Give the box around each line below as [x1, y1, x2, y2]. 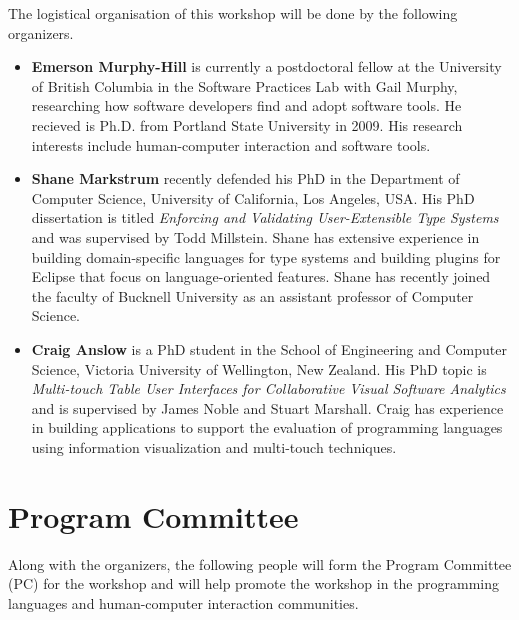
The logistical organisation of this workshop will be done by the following [8, 3, 458, 23]
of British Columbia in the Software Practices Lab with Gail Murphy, [31, 75, 458, 96]
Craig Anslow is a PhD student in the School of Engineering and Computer [31, 338, 507, 359]
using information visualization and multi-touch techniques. [31, 436, 397, 457]
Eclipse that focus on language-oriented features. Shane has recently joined [31, 266, 491, 287]
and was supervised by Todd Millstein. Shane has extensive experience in [31, 226, 480, 247]
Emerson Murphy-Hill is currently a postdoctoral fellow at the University [31, 56, 502, 77]
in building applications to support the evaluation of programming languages [31, 417, 503, 438]
